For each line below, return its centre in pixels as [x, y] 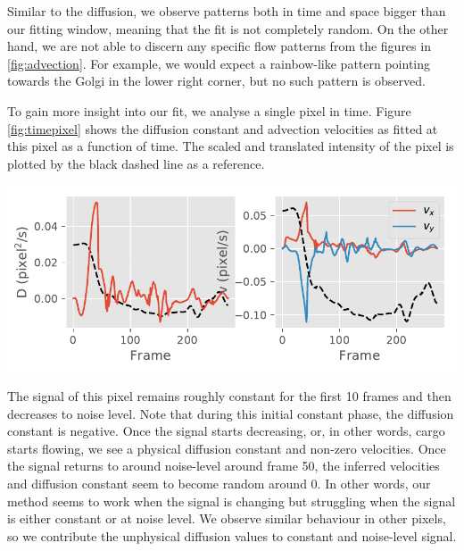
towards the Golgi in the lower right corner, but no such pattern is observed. [216, 81]
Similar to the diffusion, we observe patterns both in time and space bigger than [227, 11]
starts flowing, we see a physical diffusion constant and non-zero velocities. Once [227, 448]
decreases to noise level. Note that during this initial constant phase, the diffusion [231, 413]
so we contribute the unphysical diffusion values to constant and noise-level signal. [232, 535]
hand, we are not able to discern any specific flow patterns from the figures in [219, 46]
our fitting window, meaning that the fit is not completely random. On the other [228, 28]
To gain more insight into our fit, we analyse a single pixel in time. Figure [209, 110]
